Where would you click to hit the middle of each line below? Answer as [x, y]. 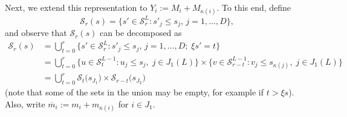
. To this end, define [254, 7]
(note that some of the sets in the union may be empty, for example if [135, 92]
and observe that [36, 33]
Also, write [25, 103]
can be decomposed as [141, 33]
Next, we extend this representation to [76, 7]
